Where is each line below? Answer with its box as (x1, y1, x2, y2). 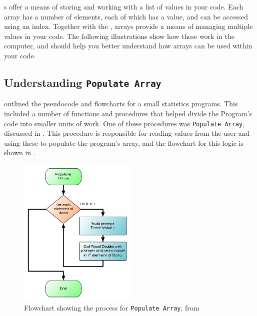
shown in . (4, 147, 35, 158)
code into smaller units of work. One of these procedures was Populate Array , (4, 118, 245, 128)
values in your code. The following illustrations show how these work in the (4, 30, 234, 41)
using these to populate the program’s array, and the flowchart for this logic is (4, 137, 243, 148)
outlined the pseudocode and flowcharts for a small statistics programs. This (4, 98, 238, 109)
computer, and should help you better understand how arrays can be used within (4, 40, 252, 51)
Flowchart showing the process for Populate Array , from (24, 302, 199, 313)
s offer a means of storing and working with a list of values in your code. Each (4, 1, 243, 11)
